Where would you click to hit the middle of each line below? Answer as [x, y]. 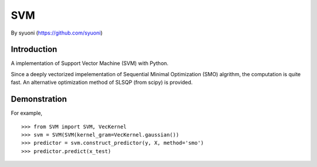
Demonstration [39, 99]
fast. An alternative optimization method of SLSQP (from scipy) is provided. [102, 83]
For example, [27, 113]
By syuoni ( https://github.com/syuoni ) [57, 33]
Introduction [34, 50]
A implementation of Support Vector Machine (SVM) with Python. [90, 63]
